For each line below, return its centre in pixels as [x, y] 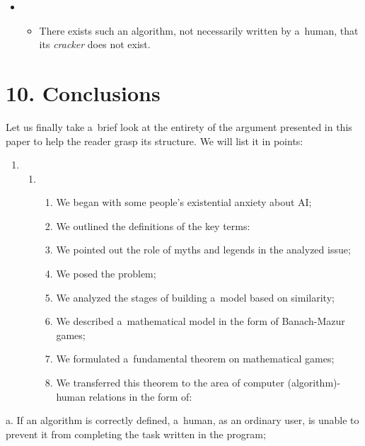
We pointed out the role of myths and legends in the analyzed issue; [203, 250]
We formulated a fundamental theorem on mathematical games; [195, 359]
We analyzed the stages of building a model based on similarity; [195, 297]
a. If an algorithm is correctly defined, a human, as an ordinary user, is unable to [182, 420]
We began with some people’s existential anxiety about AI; [184, 202]
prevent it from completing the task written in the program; [136, 434]
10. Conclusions [83, 92]
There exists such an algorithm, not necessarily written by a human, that [199, 30]
